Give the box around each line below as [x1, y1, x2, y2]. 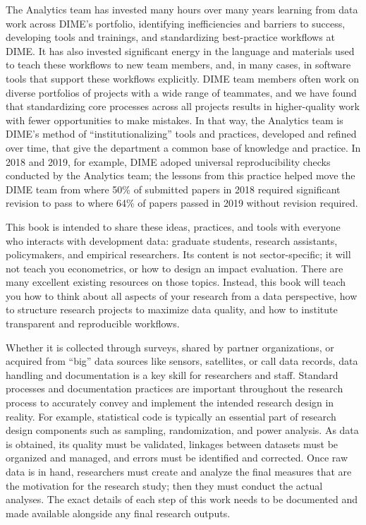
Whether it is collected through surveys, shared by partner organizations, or [6, 339, 334, 354]
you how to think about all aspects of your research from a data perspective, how [6, 288, 358, 303]
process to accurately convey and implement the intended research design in [6, 395, 334, 410]
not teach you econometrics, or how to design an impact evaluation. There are [6, 260, 343, 275]
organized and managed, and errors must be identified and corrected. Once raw [6, 450, 348, 465]
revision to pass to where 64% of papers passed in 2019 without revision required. [6, 195, 358, 210]
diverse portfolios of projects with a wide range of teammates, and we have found [6, 85, 357, 99]
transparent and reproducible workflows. [6, 316, 180, 331]
